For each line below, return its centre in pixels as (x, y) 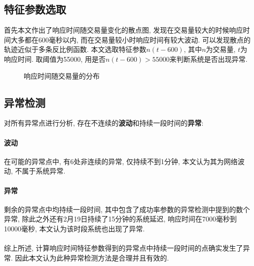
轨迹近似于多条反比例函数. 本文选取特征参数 (75, 49)
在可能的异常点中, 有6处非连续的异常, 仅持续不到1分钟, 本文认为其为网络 (121, 161)
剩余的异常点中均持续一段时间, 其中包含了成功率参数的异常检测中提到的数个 (127, 209)
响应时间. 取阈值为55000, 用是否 (55, 59)
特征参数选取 (35, 9)
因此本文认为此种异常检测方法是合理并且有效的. (92, 257)
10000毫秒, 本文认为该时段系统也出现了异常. (74, 228)
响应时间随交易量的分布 (62, 75)
